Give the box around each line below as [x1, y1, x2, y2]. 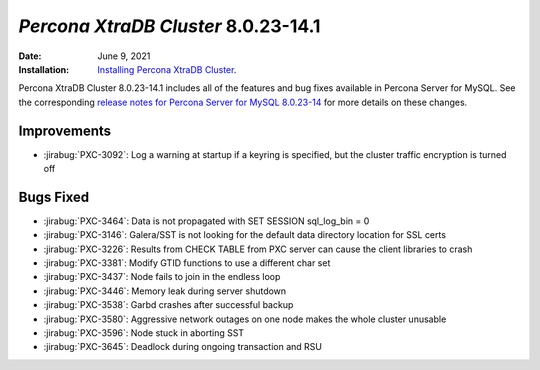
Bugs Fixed [18, 188, 90, 205]
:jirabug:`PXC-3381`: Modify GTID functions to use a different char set [43, 257, 331, 269]
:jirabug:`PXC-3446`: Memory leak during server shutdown [43, 285, 287, 297]
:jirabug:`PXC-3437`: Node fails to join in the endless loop [43, 271, 281, 283]
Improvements [18, 122, 112, 139]
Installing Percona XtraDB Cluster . [97, 63, 237, 75]
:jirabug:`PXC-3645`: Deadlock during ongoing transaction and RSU [43, 341, 322, 353]
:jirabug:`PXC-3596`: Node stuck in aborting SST [43, 327, 245, 339]
